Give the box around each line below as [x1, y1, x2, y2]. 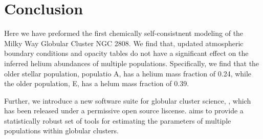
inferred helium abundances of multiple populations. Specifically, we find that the [4, 57, 259, 68]
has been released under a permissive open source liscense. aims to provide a [4, 105, 244, 116]
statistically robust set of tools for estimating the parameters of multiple [4, 115, 231, 126]
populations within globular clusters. [4, 125, 119, 136]
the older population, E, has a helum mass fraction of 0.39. [4, 78, 189, 89]
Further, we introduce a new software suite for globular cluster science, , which [4, 95, 251, 106]
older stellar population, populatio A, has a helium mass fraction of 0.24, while [4, 68, 252, 78]
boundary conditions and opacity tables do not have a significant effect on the [4, 48, 249, 58]
